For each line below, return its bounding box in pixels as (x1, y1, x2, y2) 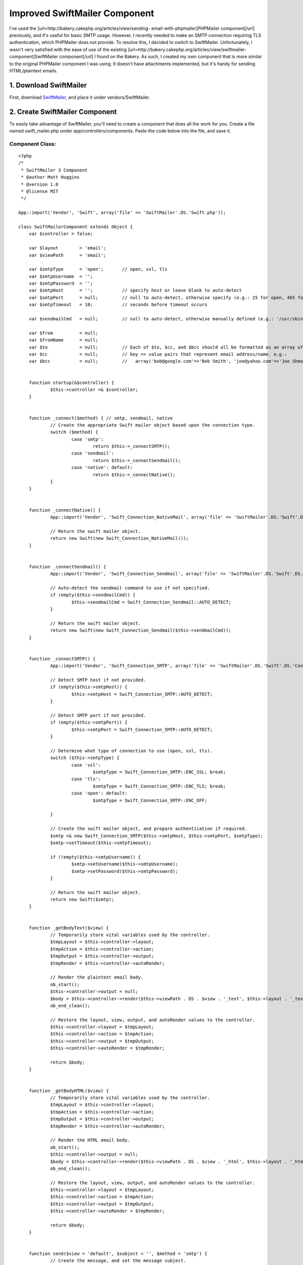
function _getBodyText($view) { (28, 925, 109, 931)
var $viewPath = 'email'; (28, 252, 107, 258)
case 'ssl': (71, 762, 101, 768)
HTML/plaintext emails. (9, 67, 58, 73)
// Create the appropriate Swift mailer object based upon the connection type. (50, 422, 256, 428)
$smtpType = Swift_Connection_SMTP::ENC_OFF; (92, 797, 208, 803)
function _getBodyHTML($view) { (28, 1088, 109, 1093)
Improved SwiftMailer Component (9, 8, 155, 19)
